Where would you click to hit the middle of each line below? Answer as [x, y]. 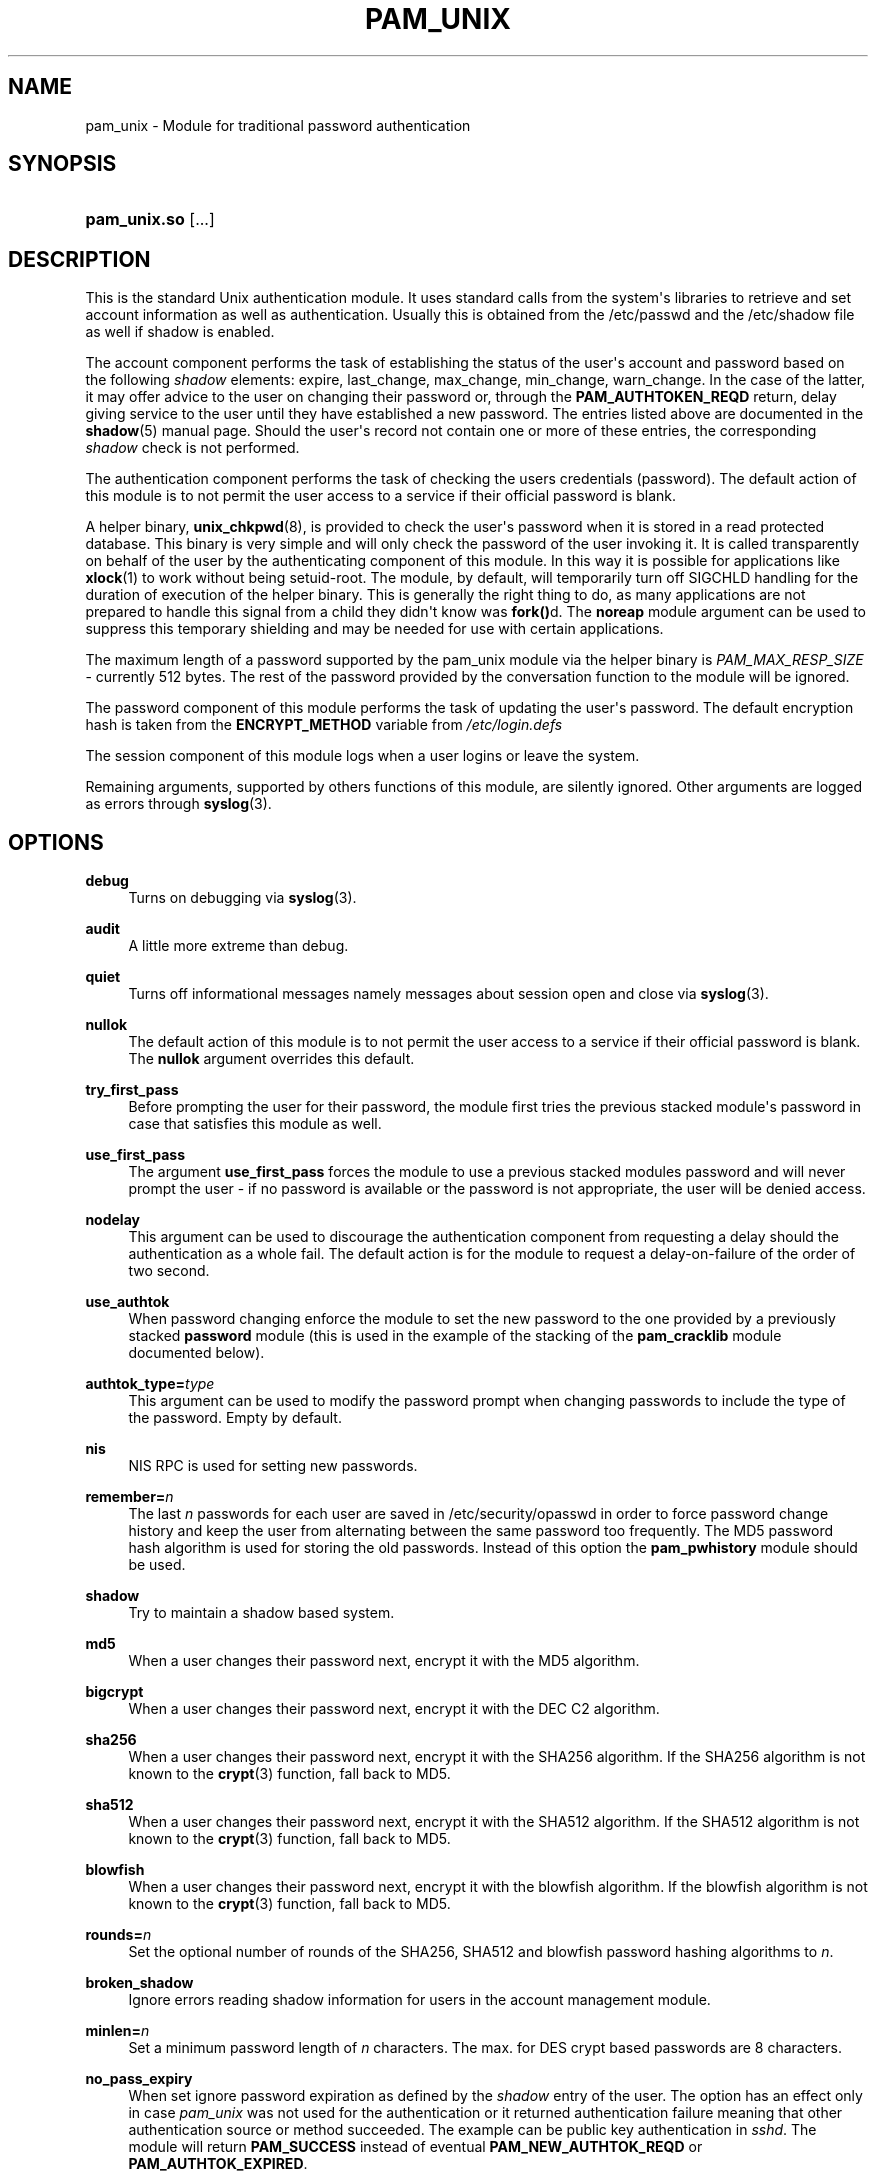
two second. [169, 1271]
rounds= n [118, 1935]
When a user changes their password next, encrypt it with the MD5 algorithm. [384, 1661]
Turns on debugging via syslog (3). [242, 898]
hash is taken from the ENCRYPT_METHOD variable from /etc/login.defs [324, 725]
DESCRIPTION [79, 259]
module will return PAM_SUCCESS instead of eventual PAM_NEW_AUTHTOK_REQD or [415, 2147]
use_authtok [127, 1302]
